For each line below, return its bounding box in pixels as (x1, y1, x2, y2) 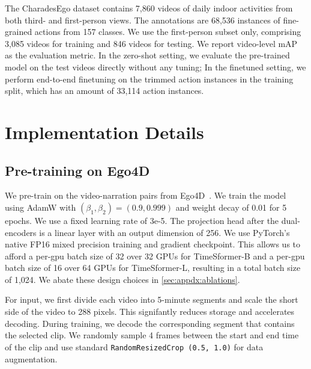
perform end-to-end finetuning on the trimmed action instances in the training (5, 72, 294, 85)
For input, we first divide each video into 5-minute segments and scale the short (5, 293, 298, 306)
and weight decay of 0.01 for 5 (175, 200, 287, 213)
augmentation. (5, 352, 58, 365)
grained (5, 25, 32, 38)
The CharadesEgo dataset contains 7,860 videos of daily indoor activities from (5, 2, 293, 14)
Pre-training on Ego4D (5, 161, 150, 179)
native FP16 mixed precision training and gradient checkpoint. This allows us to (5, 238, 300, 250)
